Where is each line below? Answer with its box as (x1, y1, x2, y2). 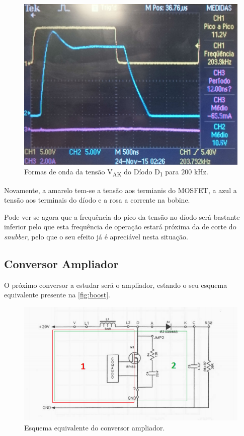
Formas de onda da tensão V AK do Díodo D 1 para (24, 166, 179, 178)
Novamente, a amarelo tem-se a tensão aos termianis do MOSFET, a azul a (4, 184, 237, 195)
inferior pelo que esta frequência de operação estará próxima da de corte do (4, 221, 236, 232)
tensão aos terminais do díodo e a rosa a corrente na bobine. (4, 195, 190, 205)
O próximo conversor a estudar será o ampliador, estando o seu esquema (4, 279, 227, 290)
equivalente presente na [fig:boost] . (4, 289, 111, 300)
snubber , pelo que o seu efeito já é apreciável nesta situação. (4, 231, 188, 241)
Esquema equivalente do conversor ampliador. (24, 422, 165, 432)
